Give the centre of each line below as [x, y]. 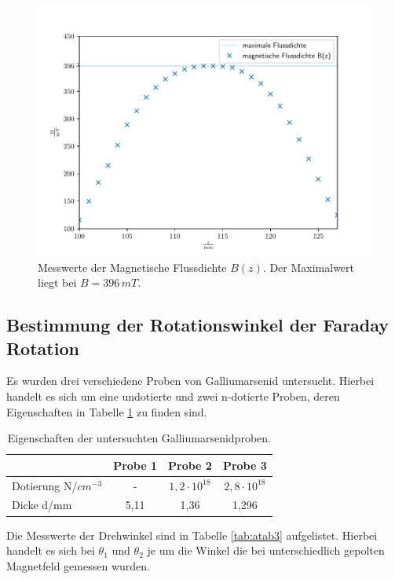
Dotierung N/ [45, 485]
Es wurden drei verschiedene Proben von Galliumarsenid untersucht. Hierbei [190, 381]
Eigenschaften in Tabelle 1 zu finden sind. [107, 411]
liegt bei [57, 282]
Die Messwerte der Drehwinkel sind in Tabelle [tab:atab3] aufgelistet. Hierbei [192, 535]
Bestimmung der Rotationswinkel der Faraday [198, 325]
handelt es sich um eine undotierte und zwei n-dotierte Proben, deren [173, 396]
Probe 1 [135, 465]
